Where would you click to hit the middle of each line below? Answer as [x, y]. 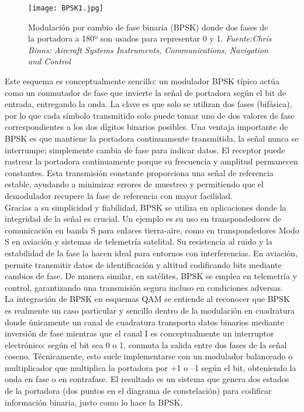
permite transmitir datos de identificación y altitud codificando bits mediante [143, 264]
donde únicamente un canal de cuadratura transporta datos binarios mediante [144, 322]
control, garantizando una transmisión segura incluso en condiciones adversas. [144, 287]
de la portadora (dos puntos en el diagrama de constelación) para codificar [138, 391]
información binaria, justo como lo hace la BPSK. [94, 402]
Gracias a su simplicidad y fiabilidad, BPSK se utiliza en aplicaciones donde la [146, 207]
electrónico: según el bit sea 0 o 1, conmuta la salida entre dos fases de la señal [146, 344]
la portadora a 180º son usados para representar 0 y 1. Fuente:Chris [150, 38]
